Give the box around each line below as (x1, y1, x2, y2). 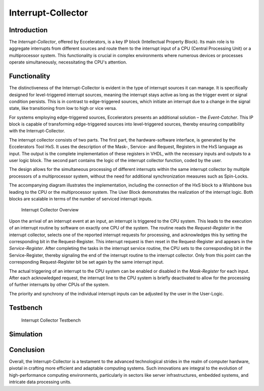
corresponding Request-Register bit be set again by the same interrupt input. (9, 259, 164, 265)
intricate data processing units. (9, 379, 72, 385)
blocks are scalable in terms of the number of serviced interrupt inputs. (9, 196, 153, 202)
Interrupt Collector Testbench (21, 317, 81, 323)
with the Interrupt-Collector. (9, 128, 66, 134)
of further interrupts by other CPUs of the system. (9, 282, 110, 288)
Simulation (9, 330, 43, 338)
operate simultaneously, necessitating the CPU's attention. (9, 59, 127, 65)
